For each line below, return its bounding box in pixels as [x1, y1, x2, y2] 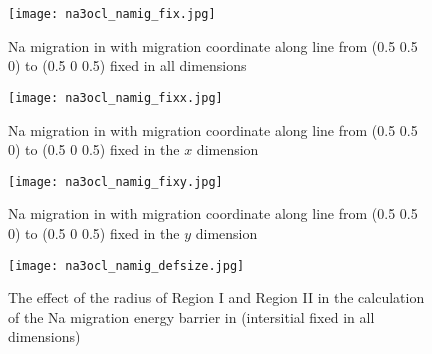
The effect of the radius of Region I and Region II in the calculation [8, 287, 425, 308]
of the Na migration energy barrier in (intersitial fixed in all [8, 306, 375, 327]
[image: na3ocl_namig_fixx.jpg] [8, 90, 223, 105]
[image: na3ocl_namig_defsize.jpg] [8, 258, 245, 273]
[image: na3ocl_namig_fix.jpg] [8, 7, 216, 21]
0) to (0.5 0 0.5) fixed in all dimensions [8, 55, 247, 76]
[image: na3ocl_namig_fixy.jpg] [8, 174, 223, 189]
